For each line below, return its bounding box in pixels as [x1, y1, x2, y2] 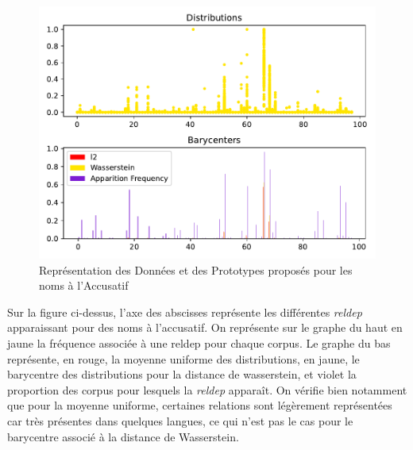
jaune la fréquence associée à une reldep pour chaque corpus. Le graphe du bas [7, 334, 391, 351]
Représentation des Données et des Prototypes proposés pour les [39, 261, 353, 278]
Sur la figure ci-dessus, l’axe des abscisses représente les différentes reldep [7, 303, 362, 320]
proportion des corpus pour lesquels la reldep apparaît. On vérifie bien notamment [7, 381, 407, 398]
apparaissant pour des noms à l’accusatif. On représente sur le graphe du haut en [7, 319, 403, 336]
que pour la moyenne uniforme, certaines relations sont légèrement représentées [7, 397, 392, 413]
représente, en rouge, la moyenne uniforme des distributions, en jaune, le [7, 350, 360, 367]
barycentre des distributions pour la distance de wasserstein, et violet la [7, 366, 357, 383]
